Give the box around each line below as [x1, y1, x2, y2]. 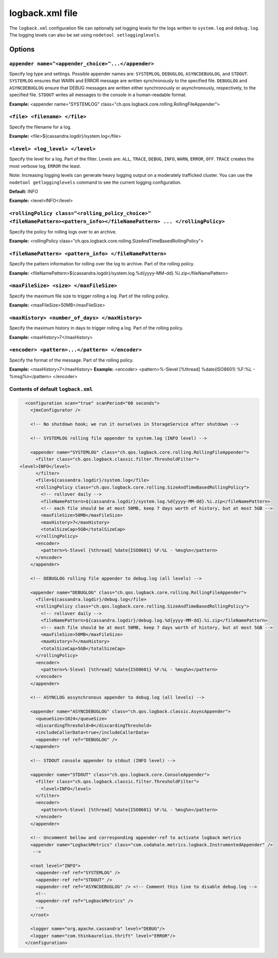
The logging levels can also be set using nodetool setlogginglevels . [9, 32, 160, 38]
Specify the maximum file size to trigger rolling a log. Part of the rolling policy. [9, 293, 169, 299]
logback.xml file [9, 8, 77, 19]
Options [9, 45, 35, 54]
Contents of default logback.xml [9, 386, 93, 393]
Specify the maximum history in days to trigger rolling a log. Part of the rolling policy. [9, 325, 183, 331]
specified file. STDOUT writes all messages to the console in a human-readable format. [9, 92, 187, 98]
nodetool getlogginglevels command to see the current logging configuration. [9, 179, 182, 185]
